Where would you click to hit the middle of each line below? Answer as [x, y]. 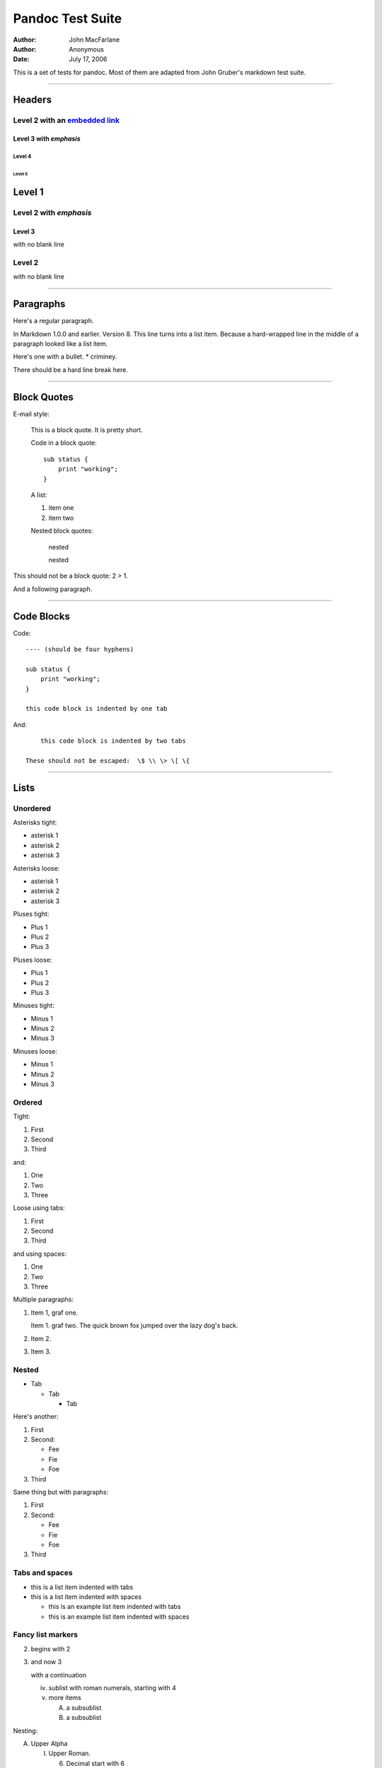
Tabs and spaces [43, 1573]
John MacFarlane [94, 40]
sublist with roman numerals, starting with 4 [112, 1688]
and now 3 [46, 1662]
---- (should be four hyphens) [80, 649]
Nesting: [25, 1731]
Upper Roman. [70, 1753]
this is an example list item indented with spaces [119, 1617]
